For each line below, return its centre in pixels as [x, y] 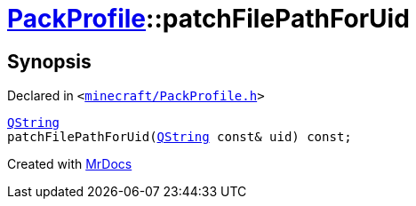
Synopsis [49, 61]
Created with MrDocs [70, 164]
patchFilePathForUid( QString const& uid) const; [180, 137]
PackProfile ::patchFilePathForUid [208, 19]
